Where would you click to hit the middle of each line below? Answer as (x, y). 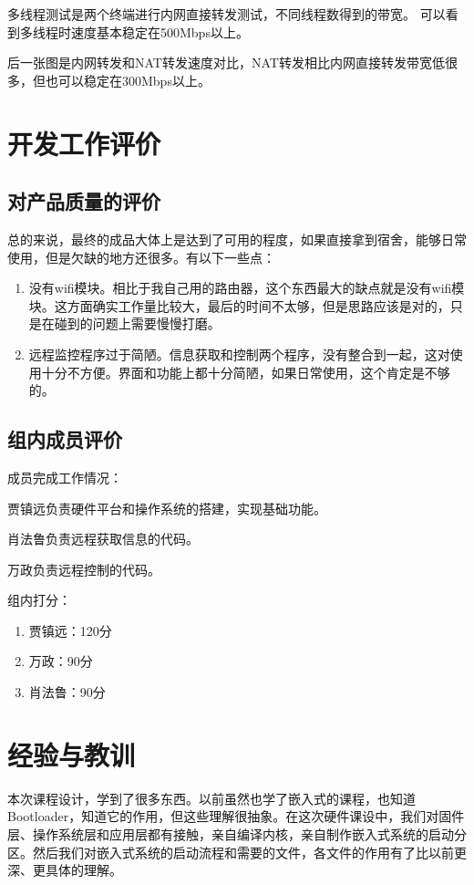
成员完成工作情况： (65, 477)
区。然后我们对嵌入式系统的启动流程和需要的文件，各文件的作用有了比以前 (231, 852)
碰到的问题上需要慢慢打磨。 (137, 323)
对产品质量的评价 (84, 201)
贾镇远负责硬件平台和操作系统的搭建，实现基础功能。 (167, 508)
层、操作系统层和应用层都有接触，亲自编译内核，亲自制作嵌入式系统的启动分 (237, 833)
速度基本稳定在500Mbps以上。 (160, 31)
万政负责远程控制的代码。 (84, 569)
